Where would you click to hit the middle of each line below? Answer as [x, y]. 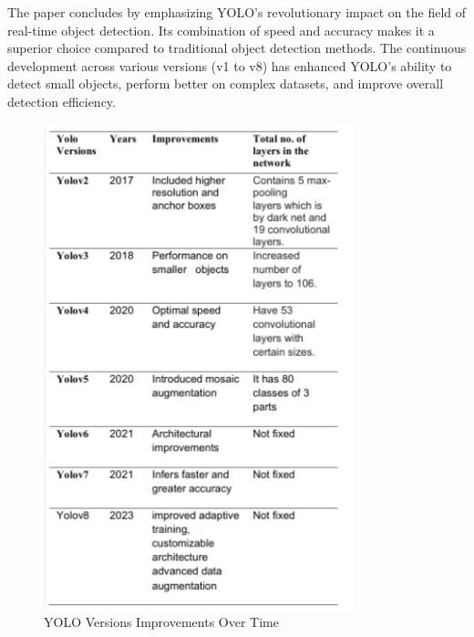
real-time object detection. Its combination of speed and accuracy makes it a [221, 30]
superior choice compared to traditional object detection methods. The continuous [237, 48]
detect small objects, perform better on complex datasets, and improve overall [226, 84]
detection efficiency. [62, 101]
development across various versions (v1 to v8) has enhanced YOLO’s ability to [230, 65]
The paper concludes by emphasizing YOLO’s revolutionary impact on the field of [237, 12]
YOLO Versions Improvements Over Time [161, 621]
